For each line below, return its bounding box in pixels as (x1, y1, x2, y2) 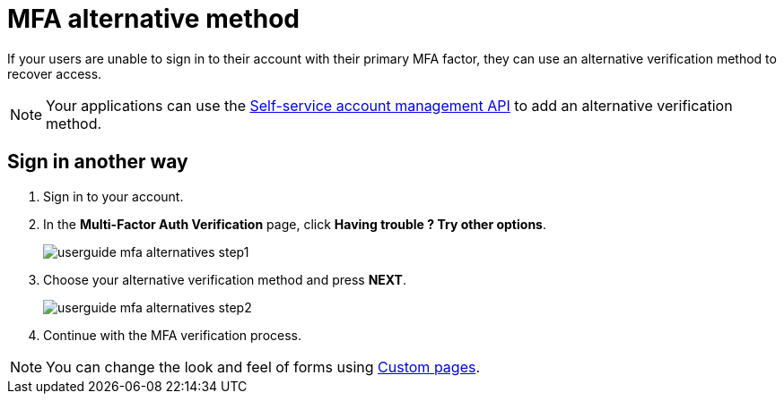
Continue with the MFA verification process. (43, 327, 302, 343)
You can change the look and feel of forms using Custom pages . (46, 357, 481, 376)
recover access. (7, 65, 102, 81)
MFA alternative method (7, 4, 300, 34)
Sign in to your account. (43, 188, 184, 204)
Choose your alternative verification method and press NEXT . (43, 271, 406, 287)
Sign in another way (7, 150, 188, 174)
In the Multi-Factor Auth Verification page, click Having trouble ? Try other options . (43, 216, 546, 232)
